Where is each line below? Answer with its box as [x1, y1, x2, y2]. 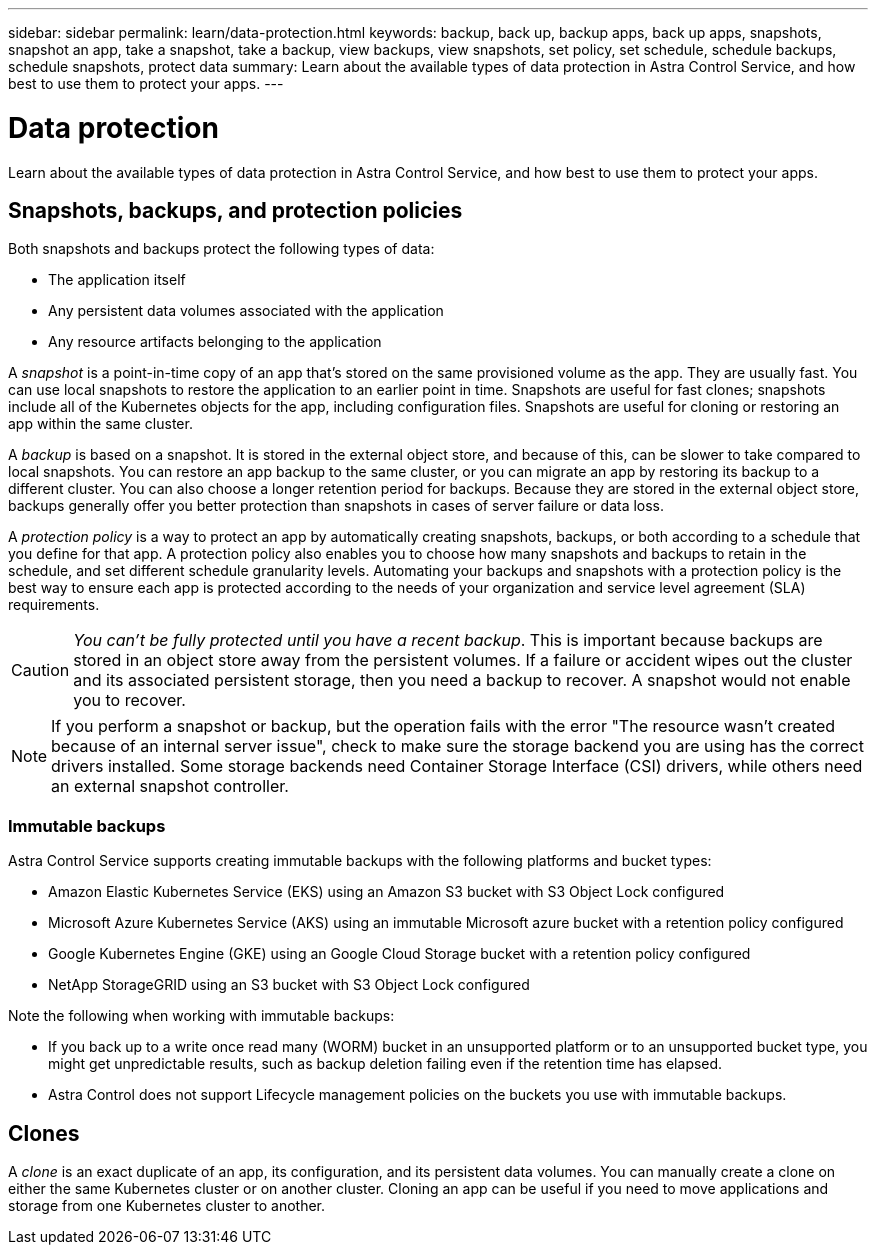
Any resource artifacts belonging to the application [48, 333, 382, 351]
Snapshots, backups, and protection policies [8, 197, 463, 223]
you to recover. [73, 690, 186, 711]
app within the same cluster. [8, 415, 193, 433]
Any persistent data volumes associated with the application [48, 302, 444, 320]
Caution [11, 660, 70, 681]
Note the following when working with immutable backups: [8, 1007, 395, 1025]
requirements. [8, 596, 100, 614]
